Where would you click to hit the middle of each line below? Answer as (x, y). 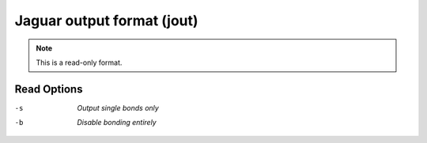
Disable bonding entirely (117, 122)
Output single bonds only (118, 107)
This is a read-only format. (79, 62)
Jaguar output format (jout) (106, 21)
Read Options (49, 89)
